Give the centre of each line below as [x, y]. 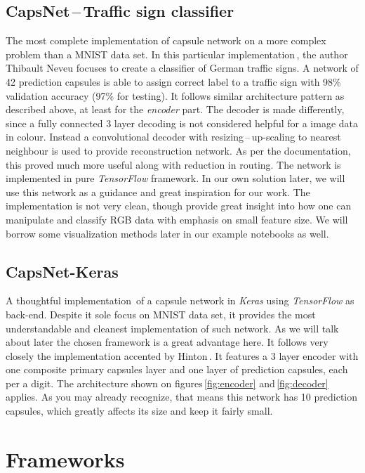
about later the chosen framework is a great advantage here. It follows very [167, 342]
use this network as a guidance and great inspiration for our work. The [158, 192]
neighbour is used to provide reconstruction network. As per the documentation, [178, 150]
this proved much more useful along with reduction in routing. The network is [173, 164]
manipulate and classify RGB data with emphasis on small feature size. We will [177, 219]
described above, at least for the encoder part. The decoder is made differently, [175, 109]
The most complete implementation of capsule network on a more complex [166, 40]
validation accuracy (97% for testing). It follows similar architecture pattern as [175, 95]
